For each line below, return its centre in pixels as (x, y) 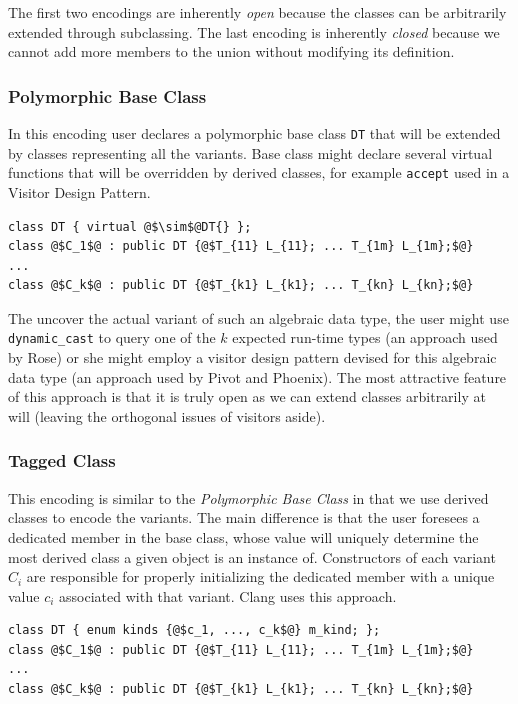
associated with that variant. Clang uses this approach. (228, 595)
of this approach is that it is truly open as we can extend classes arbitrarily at (247, 396)
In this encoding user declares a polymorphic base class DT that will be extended (254, 133)
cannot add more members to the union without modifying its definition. (231, 51)
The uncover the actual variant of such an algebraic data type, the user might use (258, 317)
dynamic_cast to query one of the (112, 337)
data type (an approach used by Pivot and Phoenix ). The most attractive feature (257, 376)
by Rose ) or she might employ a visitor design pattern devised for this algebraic (252, 357)
